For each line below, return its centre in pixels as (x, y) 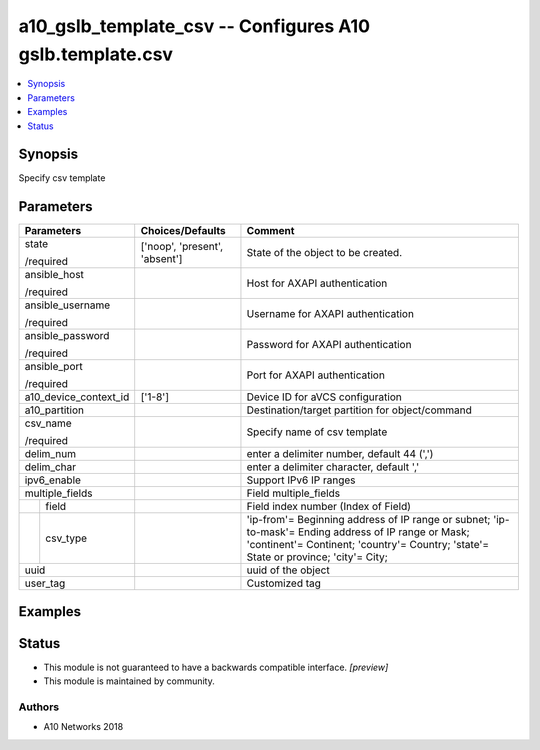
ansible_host (54, 275)
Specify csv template (62, 178)
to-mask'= (271, 532)
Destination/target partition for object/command (359, 410)
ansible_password (67, 336)
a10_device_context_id (77, 397)
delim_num (50, 454)
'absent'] (161, 259)
